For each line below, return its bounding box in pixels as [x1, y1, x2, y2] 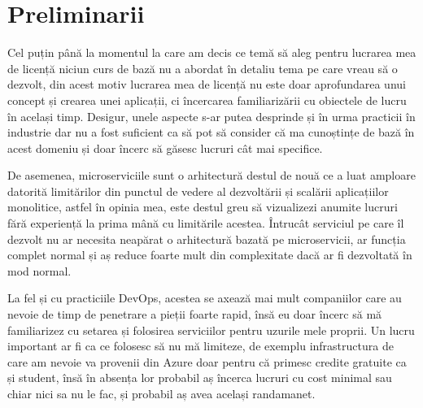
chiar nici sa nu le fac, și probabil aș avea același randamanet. [7, 385, 316, 401]
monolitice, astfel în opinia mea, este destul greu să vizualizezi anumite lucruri [7, 198, 398, 215]
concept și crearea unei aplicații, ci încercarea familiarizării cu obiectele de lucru [7, 91, 407, 108]
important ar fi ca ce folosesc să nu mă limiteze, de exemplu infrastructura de [7, 337, 394, 354]
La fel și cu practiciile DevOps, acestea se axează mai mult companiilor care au [7, 289, 402, 306]
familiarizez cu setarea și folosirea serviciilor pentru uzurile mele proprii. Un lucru [7, 321, 415, 338]
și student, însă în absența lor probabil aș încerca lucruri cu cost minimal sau [7, 369, 392, 386]
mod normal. [7, 262, 72, 279]
